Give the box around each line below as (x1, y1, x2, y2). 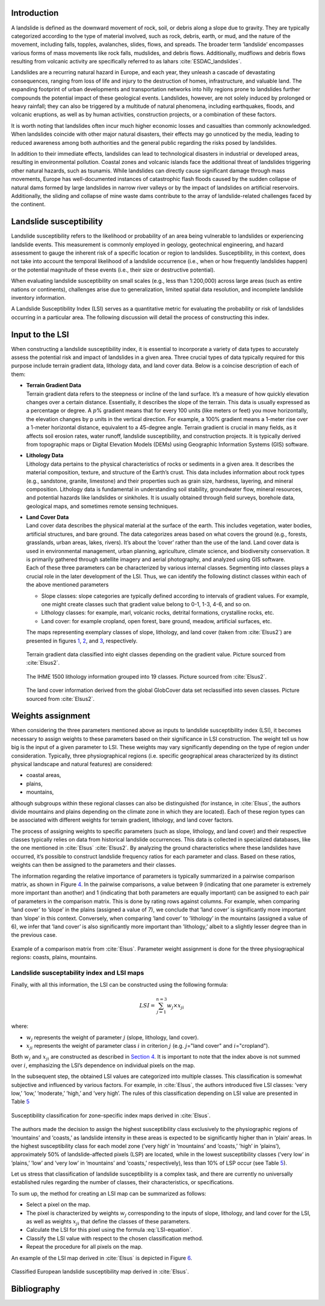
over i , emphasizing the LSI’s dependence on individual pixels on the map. (11, 1062, 196, 1069)
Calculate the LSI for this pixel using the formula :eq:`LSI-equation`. (26, 1226, 193, 1234)
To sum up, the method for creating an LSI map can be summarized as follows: (11, 1190, 206, 1197)
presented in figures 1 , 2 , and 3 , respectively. (26, 637, 138, 644)
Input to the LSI (11, 329, 69, 340)
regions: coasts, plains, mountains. (11, 954, 97, 961)
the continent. (11, 201, 46, 208)
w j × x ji (166, 1002, 185, 1010)
